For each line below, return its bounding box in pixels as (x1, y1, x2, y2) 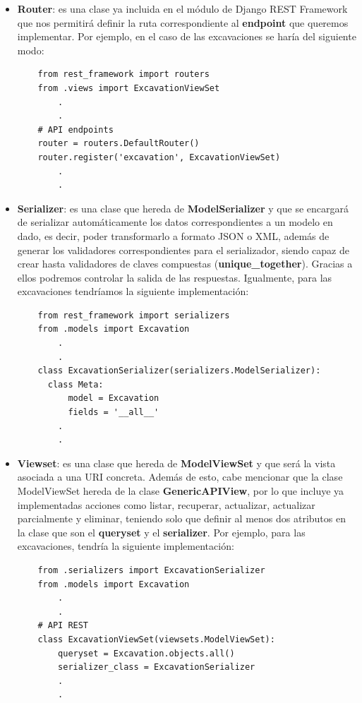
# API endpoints (37, 124, 114, 135)
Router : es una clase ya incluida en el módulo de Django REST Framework (17, 1, 348, 16)
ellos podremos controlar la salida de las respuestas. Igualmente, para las (17, 270, 332, 284)
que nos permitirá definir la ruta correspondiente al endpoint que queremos (17, 15, 349, 30)
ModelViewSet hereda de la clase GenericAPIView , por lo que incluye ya (17, 483, 344, 498)
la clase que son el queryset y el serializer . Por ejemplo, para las (17, 524, 306, 539)
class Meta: (47, 379, 104, 390)
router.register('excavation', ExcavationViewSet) (37, 152, 281, 162)
